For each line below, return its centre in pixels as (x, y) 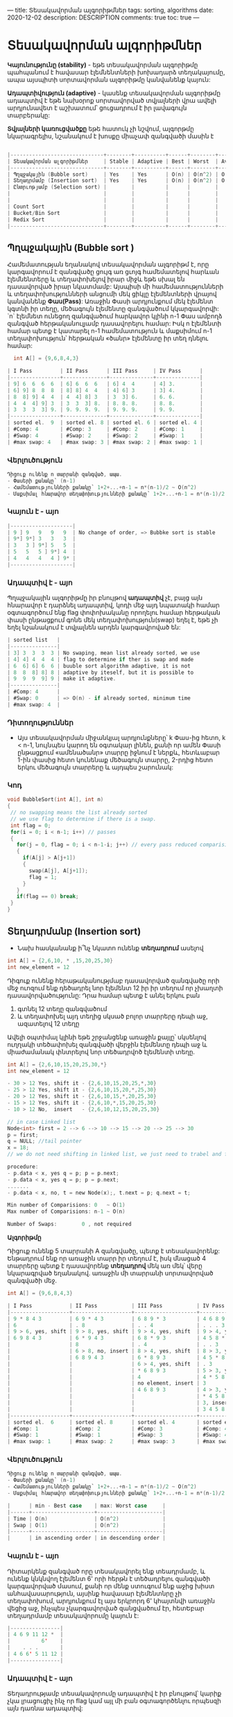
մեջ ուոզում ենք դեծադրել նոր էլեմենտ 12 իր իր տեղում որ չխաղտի (115, 988)
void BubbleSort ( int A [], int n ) (55, 800)
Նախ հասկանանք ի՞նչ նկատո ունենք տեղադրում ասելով (110, 948)
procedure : (23, 1167)
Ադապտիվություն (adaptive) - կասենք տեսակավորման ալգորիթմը (114, 92)
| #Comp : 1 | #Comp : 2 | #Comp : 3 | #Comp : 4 (118, 1428)
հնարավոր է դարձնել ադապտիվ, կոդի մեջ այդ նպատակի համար (113, 605)
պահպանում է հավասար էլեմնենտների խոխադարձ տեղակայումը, (116, 72)
